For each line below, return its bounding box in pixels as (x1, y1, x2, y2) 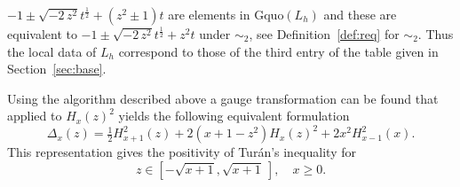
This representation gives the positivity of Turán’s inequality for (7, 143, 356, 161)
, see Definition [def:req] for (249, 25, 400, 43)
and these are (323, 5, 397, 23)
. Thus (417, 25, 454, 43)
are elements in (168, 5, 250, 23)
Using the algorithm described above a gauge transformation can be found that (7, 89, 439, 107)
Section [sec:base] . (7, 59, 107, 78)
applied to (7, 106, 62, 125)
